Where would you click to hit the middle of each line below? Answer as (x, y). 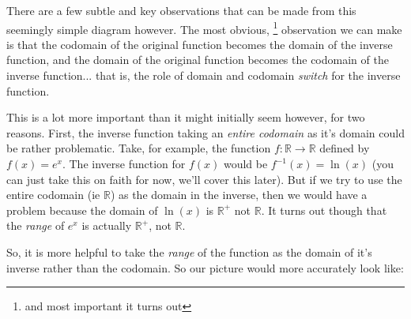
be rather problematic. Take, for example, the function (139, 148)
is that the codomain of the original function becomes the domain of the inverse (200, 44)
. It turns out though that (324, 210)
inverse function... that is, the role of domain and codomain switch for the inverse (204, 75)
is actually (107, 225)
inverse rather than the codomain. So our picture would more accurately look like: (205, 267)
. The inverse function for (124, 163)
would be (245, 163)
